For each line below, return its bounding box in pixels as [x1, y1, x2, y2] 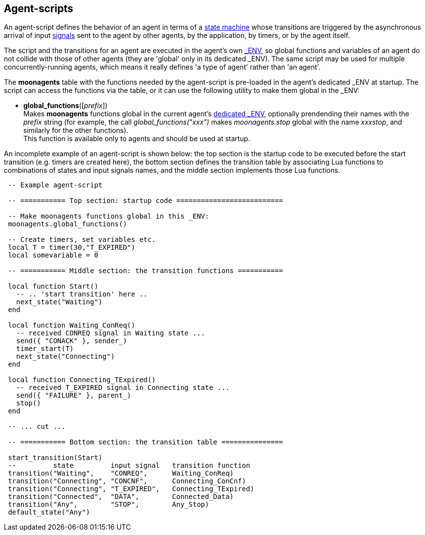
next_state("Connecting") [16, 352, 115, 361]
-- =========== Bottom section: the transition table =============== [8, 438, 283, 446]
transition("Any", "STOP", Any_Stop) [8, 500, 209, 509]
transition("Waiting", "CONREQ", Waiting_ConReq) [8, 469, 234, 478]
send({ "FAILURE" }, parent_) [16, 391, 131, 400]
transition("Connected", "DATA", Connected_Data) [8, 493, 234, 501]
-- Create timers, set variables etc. [8, 236, 156, 244]
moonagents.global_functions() [8, 220, 127, 228]
